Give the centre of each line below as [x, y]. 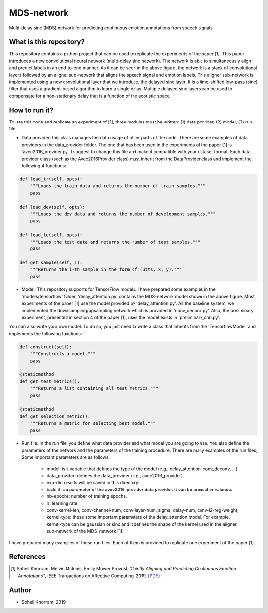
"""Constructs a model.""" [63, 354]
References [27, 557]
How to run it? [31, 110]
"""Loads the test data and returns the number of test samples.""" [115, 242]
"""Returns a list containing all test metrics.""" [94, 389]
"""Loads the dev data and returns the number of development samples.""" [123, 214]
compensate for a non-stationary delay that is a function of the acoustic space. [90, 96]
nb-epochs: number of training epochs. [87, 496]
